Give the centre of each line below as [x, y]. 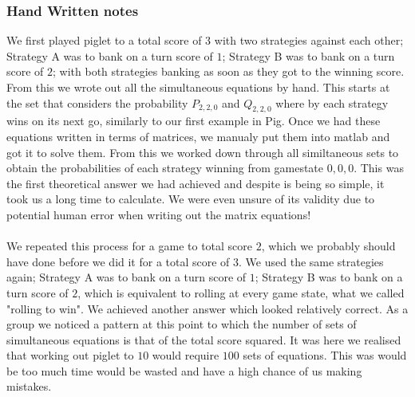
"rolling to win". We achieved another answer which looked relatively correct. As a [207, 308]
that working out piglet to [70, 355]
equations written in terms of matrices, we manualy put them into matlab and [198, 136]
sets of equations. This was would [325, 355]
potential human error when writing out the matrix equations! [159, 214]
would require [186, 355]
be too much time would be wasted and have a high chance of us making [184, 370]
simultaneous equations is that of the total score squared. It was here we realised [204, 339]
